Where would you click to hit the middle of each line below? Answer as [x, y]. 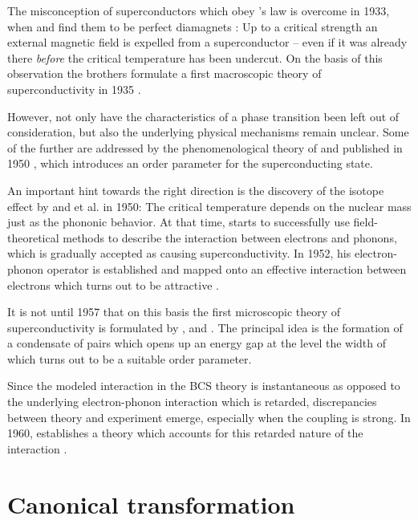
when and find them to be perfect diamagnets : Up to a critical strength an [193, 26]
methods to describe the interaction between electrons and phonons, [230, 237]
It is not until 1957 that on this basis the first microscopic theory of [174, 312]
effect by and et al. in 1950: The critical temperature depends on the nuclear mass [209, 206]
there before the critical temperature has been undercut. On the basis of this [195, 57]
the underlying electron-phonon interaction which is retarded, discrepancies [192, 402]
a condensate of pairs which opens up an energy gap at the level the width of [197, 343]
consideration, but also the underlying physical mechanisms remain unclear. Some [208, 132]
